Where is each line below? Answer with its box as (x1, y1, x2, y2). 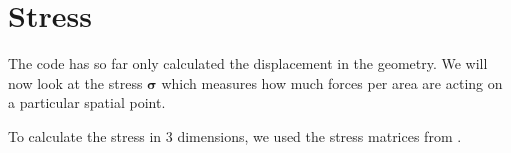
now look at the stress (8, 72, 143, 93)
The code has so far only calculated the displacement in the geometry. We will (8, 53, 488, 74)
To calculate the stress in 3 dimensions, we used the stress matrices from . (8, 125, 462, 146)
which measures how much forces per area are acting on (161, 72, 503, 93)
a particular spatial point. (8, 92, 166, 113)
